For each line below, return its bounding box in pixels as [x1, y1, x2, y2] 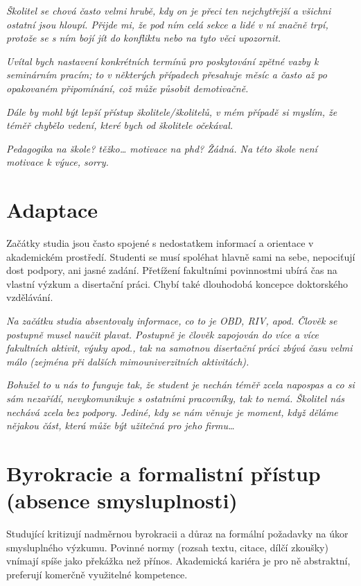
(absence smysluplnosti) [6, 486, 238, 515]
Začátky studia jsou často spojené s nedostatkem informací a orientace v [6, 236, 314, 250]
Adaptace [6, 196, 98, 224]
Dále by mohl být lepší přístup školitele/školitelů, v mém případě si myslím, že [6, 104, 337, 119]
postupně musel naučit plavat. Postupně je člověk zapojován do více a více [6, 327, 319, 341]
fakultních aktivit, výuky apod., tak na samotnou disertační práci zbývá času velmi [6, 341, 353, 355]
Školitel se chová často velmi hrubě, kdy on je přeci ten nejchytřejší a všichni [6, 3, 331, 17]
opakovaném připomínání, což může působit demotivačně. [6, 80, 249, 95]
